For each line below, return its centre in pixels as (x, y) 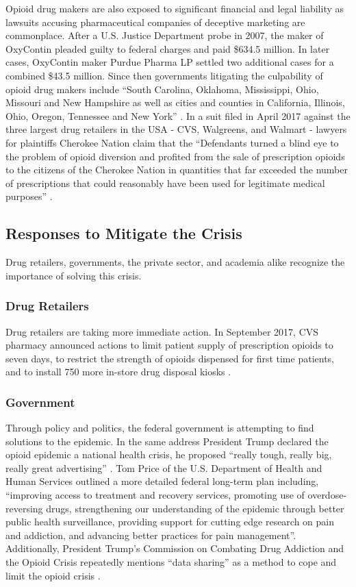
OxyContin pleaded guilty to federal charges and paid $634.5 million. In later (168, 48)
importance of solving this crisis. (74, 275)
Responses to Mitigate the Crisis (124, 233)
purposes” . (29, 196)
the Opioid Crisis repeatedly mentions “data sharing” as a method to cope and (171, 562)
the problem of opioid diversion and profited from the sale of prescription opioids (175, 156)
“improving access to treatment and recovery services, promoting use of (155, 495)
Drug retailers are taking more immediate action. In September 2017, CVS (162, 331)
